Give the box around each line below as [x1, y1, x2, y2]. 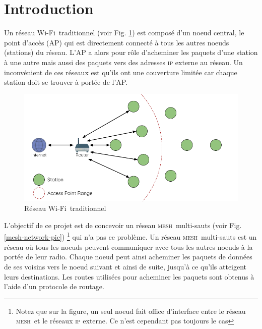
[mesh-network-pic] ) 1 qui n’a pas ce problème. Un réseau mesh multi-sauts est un [4, 230, 257, 242]
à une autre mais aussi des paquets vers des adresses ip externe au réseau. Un [4, 57, 243, 67]
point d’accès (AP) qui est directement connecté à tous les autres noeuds [4, 37, 229, 47]
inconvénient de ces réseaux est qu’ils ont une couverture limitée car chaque [4, 67, 237, 77]
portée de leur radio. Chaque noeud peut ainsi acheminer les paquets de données [4, 251, 252, 262]
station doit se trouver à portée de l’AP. [4, 77, 128, 87]
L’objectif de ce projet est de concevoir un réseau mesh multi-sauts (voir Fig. [4, 220, 242, 230]
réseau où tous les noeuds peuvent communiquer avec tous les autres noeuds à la [4, 241, 253, 252]
